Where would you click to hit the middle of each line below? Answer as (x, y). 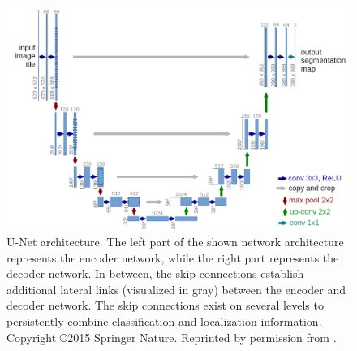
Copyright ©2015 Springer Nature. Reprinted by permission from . (172, 337)
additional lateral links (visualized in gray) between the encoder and (176, 289)
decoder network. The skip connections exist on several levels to (165, 305)
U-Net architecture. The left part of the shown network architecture (175, 241)
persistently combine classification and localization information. (164, 321)
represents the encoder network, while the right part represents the (173, 257)
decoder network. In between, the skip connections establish (155, 273)
